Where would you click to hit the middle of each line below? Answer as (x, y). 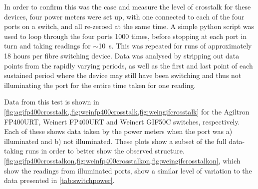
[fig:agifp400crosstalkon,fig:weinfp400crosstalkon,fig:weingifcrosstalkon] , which (122, 160)
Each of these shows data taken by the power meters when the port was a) (118, 131)
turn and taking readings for (47, 46)
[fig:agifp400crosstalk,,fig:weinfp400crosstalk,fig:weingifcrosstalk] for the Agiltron (127, 111)
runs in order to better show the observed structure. (105, 151)
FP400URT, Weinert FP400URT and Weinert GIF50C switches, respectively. (122, 121)
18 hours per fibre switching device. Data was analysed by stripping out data (122, 55)
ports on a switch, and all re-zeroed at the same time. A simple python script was (129, 26)
